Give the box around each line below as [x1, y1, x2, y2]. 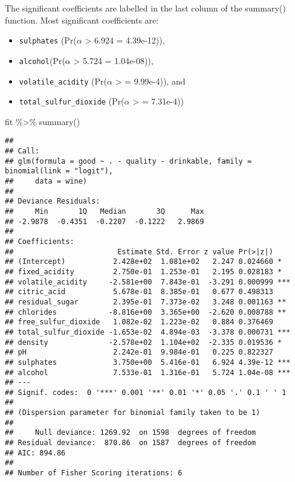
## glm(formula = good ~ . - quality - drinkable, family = [5, 156, 252, 165]
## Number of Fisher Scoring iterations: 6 [5, 469, 183, 478]
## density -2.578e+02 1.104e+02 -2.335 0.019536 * [5, 338, 282, 347]
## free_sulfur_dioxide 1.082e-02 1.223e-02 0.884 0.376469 [5, 318, 273, 327]
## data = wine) [5, 177, 88, 186]
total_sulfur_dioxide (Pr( [19, 95, 125, 108]
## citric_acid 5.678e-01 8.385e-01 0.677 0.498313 [5, 288, 273, 297]
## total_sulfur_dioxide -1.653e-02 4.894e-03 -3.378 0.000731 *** [5, 327, 291, 336]
